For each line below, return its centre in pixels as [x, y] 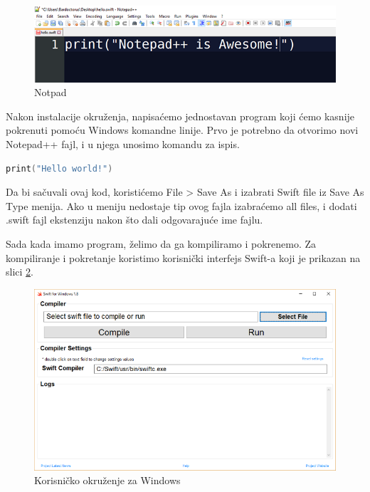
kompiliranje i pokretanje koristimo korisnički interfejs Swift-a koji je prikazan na [183, 257]
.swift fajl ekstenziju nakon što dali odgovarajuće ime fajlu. [134, 220]
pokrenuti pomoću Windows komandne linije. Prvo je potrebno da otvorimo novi [182, 130]
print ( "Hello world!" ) [59, 168]
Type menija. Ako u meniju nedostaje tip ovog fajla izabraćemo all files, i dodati [181, 205]
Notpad [51, 92]
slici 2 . [20, 272]
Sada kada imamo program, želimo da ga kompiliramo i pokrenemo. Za [161, 243]
